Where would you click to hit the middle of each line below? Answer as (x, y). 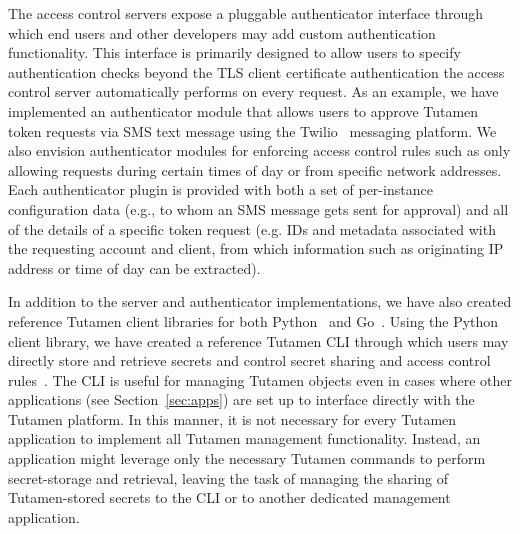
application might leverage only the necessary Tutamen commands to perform (247, 458)
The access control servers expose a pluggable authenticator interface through (246, 13)
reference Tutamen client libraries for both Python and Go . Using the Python (253, 320)
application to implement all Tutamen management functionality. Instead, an (244, 438)
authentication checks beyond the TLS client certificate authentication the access (256, 71)
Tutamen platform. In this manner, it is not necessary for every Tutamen (232, 418)
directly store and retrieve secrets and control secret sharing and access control (249, 360)
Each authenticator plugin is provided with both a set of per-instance (220, 189)
